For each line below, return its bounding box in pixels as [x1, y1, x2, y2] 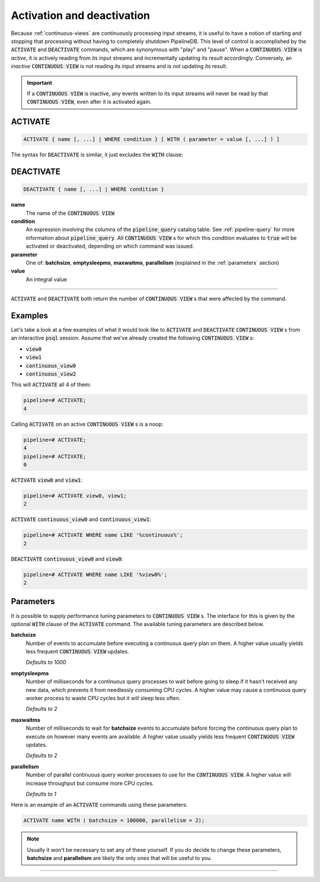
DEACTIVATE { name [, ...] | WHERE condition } [23, 186, 164, 193]
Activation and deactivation [11, 9, 151, 22]
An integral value [25, 275, 68, 283]
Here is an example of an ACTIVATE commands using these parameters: [11, 801, 188, 809]
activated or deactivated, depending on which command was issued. [25, 243, 194, 250]
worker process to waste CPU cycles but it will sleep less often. [25, 695, 181, 702]
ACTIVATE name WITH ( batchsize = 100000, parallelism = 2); [23, 817, 205, 824]
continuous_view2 [25, 371, 76, 377]
